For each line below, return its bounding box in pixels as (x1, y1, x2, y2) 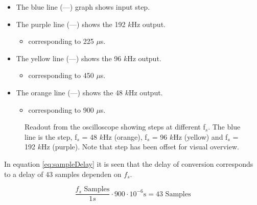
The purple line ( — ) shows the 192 (16, 18, 126, 29)
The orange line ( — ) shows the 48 (16, 87, 123, 97)
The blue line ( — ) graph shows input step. (16, 2, 150, 12)
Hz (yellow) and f (173, 131, 228, 142)
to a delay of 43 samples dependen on (4, 168, 122, 179)
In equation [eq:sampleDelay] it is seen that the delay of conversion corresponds (4, 158, 253, 169)
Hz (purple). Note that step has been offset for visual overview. (41, 141, 239, 152)
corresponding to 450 (28, 70, 94, 81)
